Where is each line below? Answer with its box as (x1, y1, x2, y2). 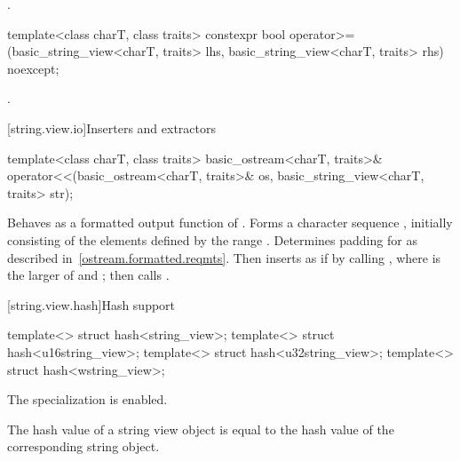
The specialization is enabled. (7, 390, 168, 409)
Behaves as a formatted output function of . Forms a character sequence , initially (7, 213, 453, 232)
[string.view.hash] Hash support (7, 295, 176, 314)
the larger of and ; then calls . (7, 266, 170, 284)
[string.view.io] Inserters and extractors (7, 118, 217, 137)
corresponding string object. (7, 437, 160, 456)
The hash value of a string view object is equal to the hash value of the (7, 419, 394, 438)
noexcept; (7, 59, 59, 77)
